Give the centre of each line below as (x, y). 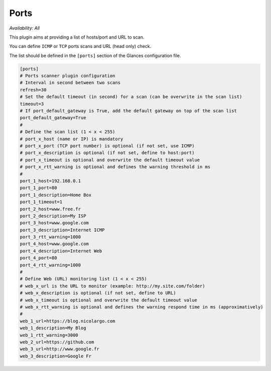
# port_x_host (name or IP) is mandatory (72, 139)
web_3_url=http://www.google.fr (60, 349)
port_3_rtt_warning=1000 (50, 237)
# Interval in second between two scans (70, 83)
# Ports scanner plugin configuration (67, 76)
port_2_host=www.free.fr (50, 209)
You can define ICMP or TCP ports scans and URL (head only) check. (80, 46)
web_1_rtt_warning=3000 (49, 335)
